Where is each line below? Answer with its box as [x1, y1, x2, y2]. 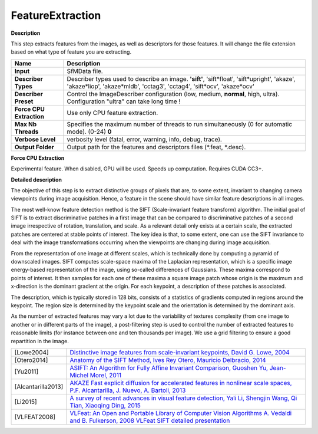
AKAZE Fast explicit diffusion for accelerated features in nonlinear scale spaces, [69, 379, 292, 387]
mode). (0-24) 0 [67, 127, 112, 136]
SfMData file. [67, 67, 103, 75]
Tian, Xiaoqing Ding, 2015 [69, 401, 141, 409]
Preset [14, 97, 34, 106]
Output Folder [14, 143, 54, 151]
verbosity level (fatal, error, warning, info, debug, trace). [67, 135, 222, 143]
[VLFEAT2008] [14, 413, 56, 421]
